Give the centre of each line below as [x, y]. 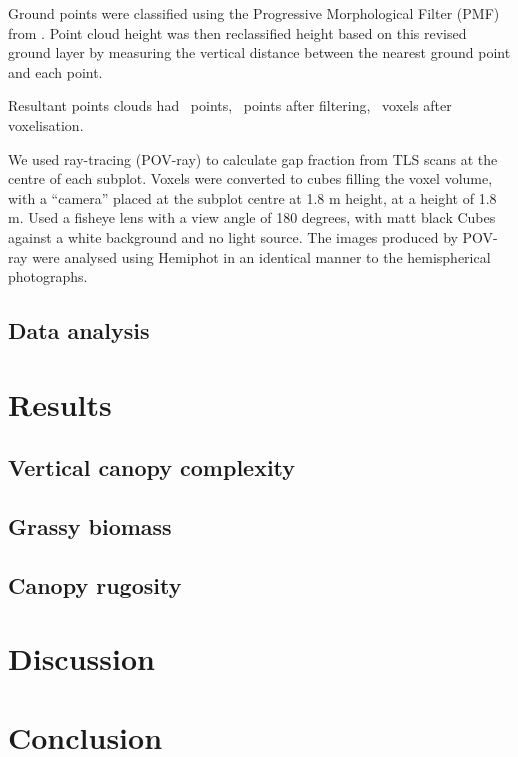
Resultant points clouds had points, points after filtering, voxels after [230, 105]
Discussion [81, 658]
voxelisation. [46, 124]
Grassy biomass [90, 526]
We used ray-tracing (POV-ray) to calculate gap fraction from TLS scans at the [253, 158]
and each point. [55, 71]
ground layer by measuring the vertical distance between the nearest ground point [259, 52]
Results [60, 403]
